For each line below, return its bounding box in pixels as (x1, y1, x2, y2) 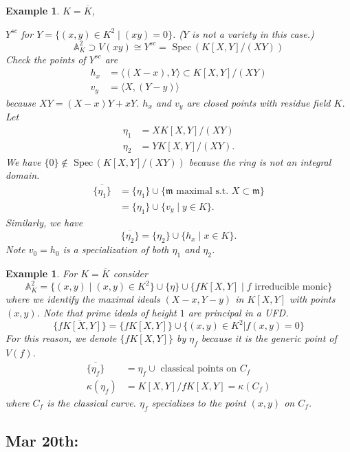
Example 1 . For (6, 266, 78, 280)
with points (289, 292, 336, 306)
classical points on (160, 364, 237, 374)
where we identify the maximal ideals (6, 292, 160, 306)
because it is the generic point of (201, 331, 337, 345)
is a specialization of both (63, 242, 169, 257)
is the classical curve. (47, 395, 136, 409)
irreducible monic (254, 282, 328, 292)
